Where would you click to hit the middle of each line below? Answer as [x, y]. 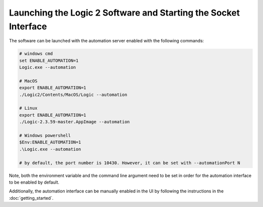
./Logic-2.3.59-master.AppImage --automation [75, 122]
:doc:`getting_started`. [31, 198]
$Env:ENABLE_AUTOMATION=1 [50, 142]
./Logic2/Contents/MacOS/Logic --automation [73, 94]
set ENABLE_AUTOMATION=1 [49, 60]
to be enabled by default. [34, 182]
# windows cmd [36, 54]
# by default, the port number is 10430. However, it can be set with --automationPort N [130, 163]
